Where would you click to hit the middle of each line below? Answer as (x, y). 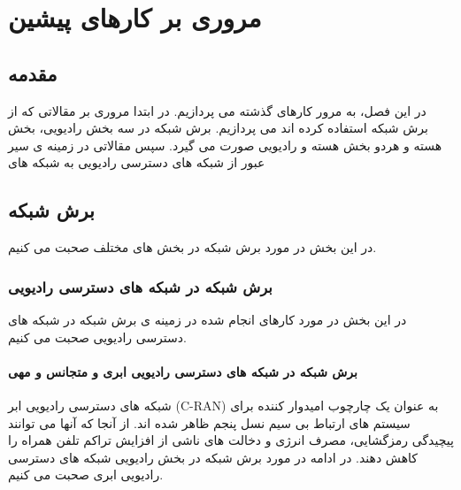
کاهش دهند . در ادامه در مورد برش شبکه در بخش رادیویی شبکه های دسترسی (213, 457)
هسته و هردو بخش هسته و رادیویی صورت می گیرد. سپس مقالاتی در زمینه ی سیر (225, 145)
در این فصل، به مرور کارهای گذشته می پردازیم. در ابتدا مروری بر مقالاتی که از (217, 110)
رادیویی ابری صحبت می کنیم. (86, 475)
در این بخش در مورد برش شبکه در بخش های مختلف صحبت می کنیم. (192, 247)
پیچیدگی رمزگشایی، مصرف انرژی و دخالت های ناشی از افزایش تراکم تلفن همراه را (231, 440)
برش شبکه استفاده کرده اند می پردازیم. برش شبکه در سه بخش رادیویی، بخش (218, 128)
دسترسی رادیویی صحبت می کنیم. (97, 337)
